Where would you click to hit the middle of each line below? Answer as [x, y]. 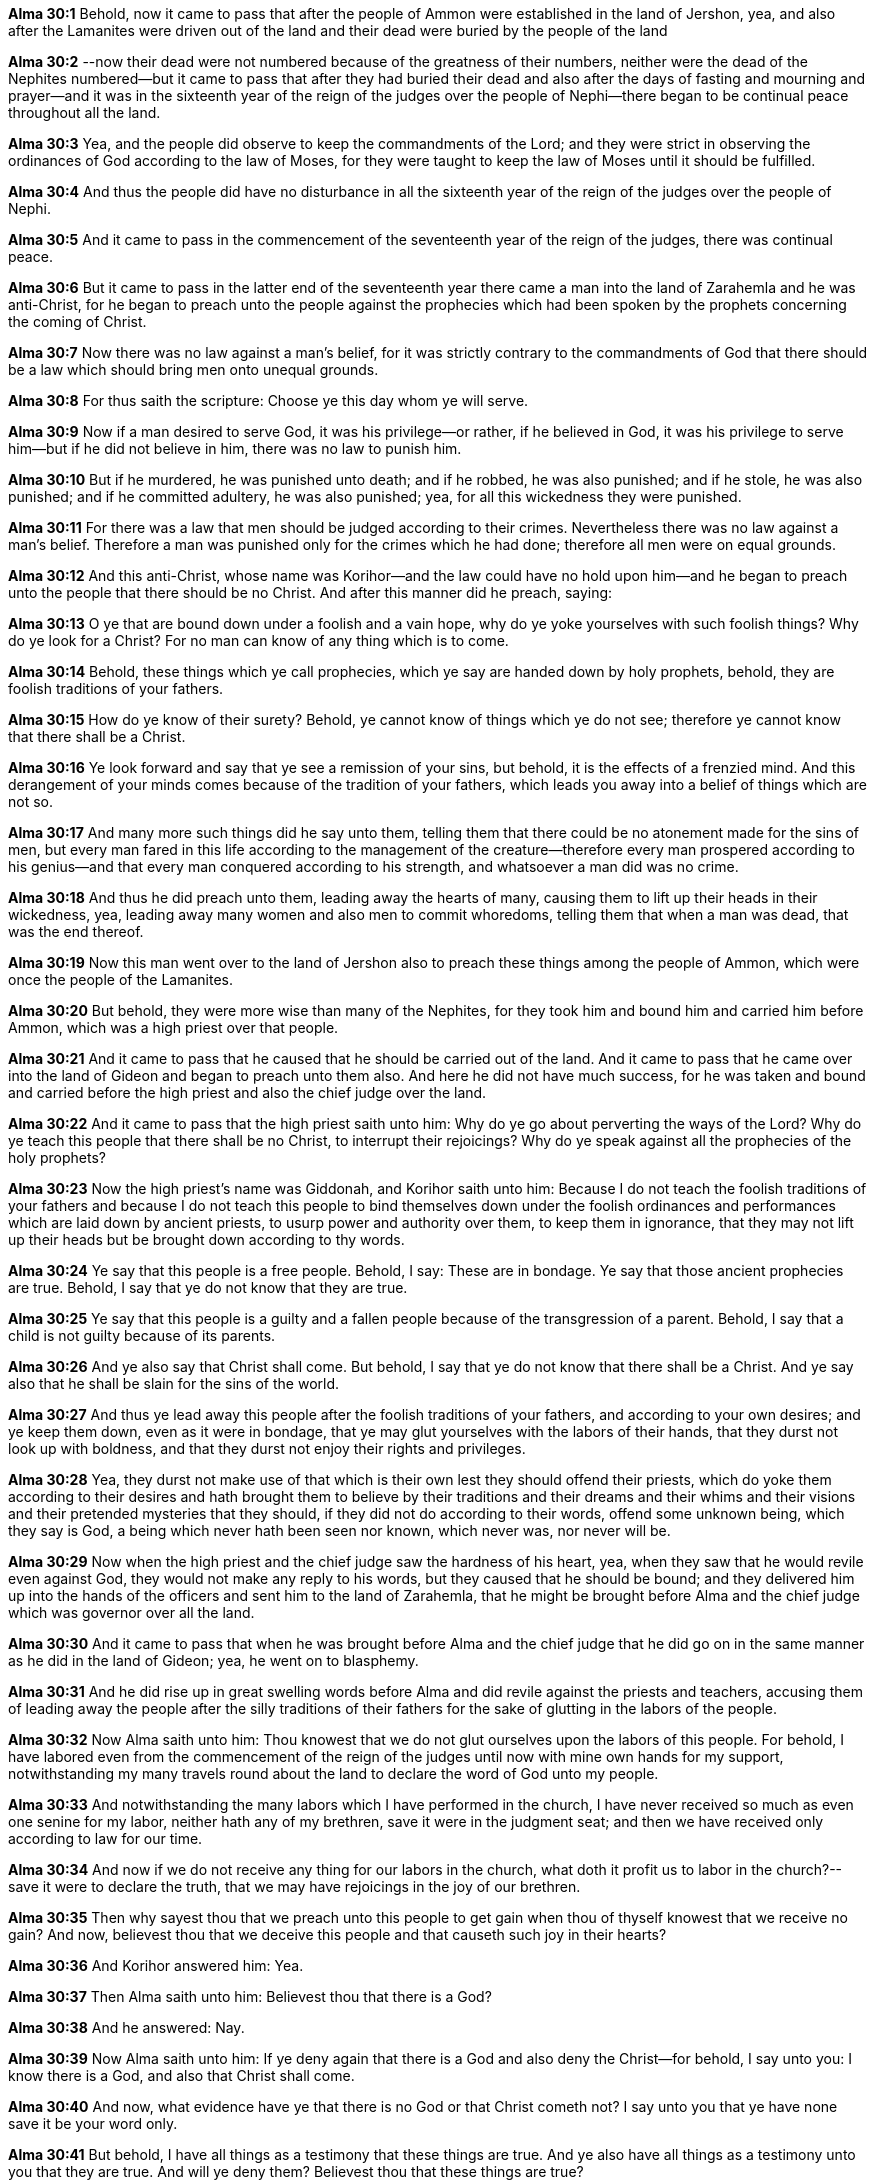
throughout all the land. [84, 112]
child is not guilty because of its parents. [142, 1335]
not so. [31, 801]
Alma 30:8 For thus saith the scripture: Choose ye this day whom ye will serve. [268, 400]
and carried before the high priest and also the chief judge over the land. [247, 1092]
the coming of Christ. [77, 321]
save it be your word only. [93, 2123]
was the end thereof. [76, 931]
